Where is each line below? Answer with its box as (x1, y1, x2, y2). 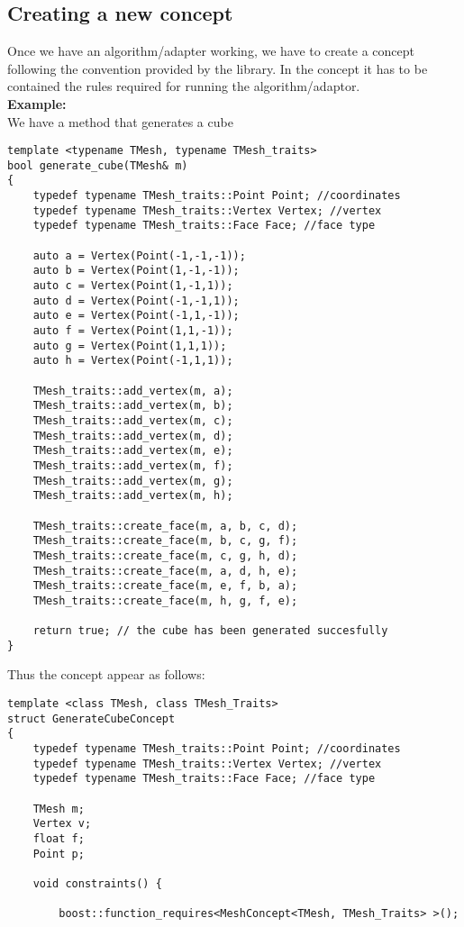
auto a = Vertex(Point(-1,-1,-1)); (32, 249, 246, 262)
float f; (32, 832, 85, 845)
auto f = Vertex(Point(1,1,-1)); (32, 324, 233, 338)
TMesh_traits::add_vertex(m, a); (32, 384, 233, 397)
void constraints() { (32, 877, 162, 890)
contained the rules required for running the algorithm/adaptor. (7, 77, 360, 95)
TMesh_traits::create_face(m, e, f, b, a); (32, 579, 298, 593)
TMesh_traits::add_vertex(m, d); (32, 429, 233, 442)
